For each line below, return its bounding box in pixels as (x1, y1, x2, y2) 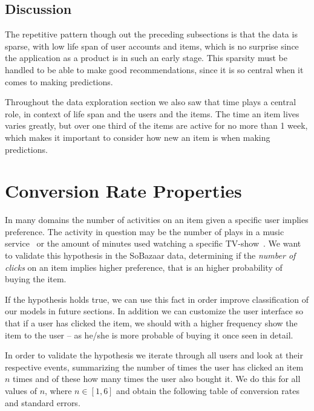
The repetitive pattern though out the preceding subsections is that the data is (5, 28, 298, 40)
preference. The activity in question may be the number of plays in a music (5, 225, 284, 238)
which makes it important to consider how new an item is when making (5, 131, 270, 143)
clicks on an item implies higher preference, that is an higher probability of (5, 261, 283, 273)
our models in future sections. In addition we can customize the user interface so (5, 305, 303, 317)
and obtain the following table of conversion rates (116, 384, 299, 396)
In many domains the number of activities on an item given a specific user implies (5, 213, 309, 226)
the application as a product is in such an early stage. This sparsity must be (5, 51, 287, 64)
